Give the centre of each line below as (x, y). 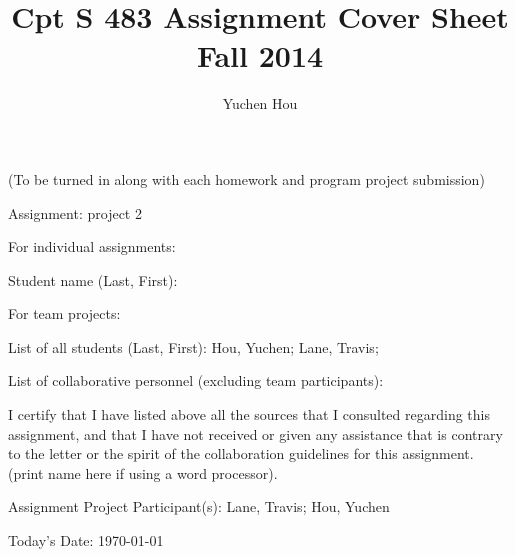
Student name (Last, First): (93, 279)
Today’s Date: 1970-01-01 (86, 540)
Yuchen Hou (260, 103)
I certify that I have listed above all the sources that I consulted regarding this (249, 414)
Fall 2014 (260, 55)
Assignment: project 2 (75, 212)
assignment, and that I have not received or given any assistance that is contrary (255, 433)
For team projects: (64, 313)
